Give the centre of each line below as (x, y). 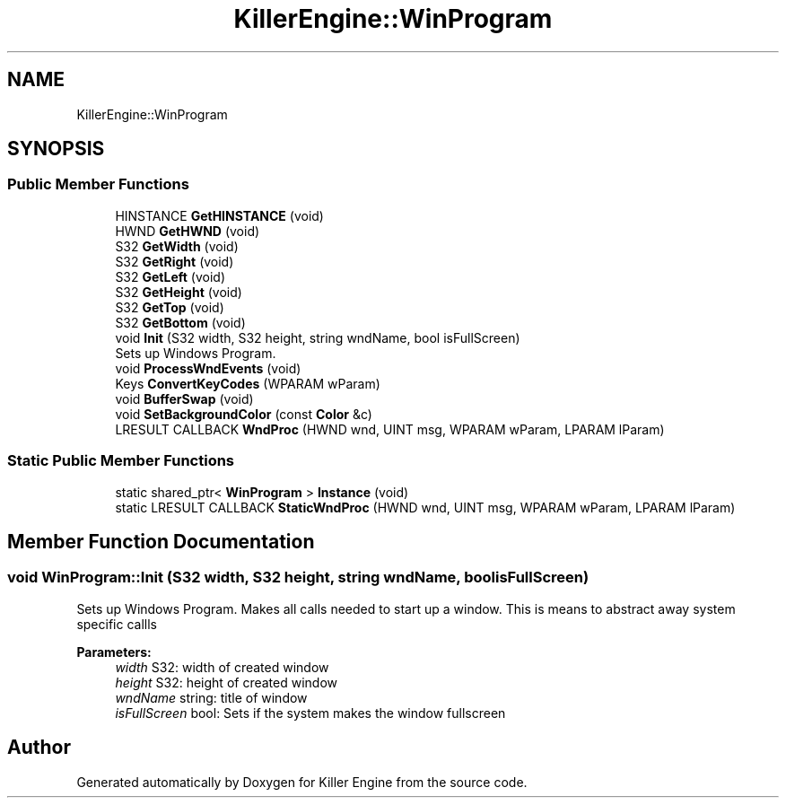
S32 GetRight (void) (175, 261)
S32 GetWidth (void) (177, 246)
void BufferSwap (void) (184, 398)
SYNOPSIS (56, 149)
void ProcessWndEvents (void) (208, 368)
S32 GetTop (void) (170, 307)
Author (39, 748)
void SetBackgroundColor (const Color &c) (244, 414)
